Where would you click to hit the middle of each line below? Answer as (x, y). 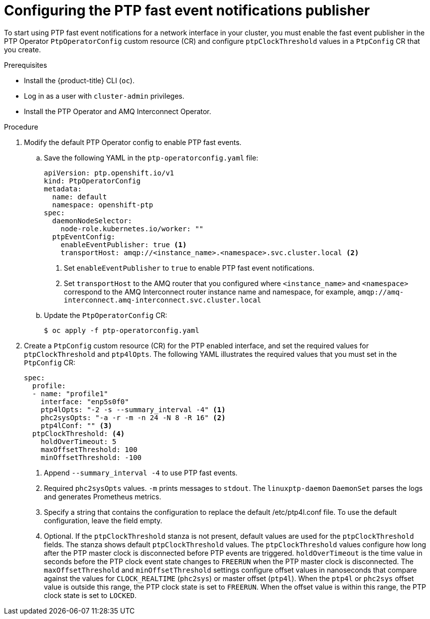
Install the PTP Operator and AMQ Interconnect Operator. (118, 111)
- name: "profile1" (70, 393)
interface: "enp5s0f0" (85, 401)
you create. (23, 49)
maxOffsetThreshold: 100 (89, 449)
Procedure (21, 127)
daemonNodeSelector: (92, 221)
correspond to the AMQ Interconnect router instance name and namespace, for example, (210, 292)
